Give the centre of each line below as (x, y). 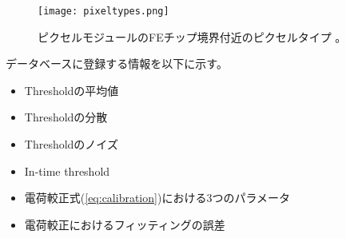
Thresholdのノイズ (71, 144)
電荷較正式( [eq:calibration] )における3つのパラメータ (157, 198)
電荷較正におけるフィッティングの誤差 (125, 224)
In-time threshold (67, 171)
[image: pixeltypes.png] (103, 11)
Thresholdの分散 (66, 117)
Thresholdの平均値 (72, 90)
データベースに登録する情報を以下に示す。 (117, 63)
